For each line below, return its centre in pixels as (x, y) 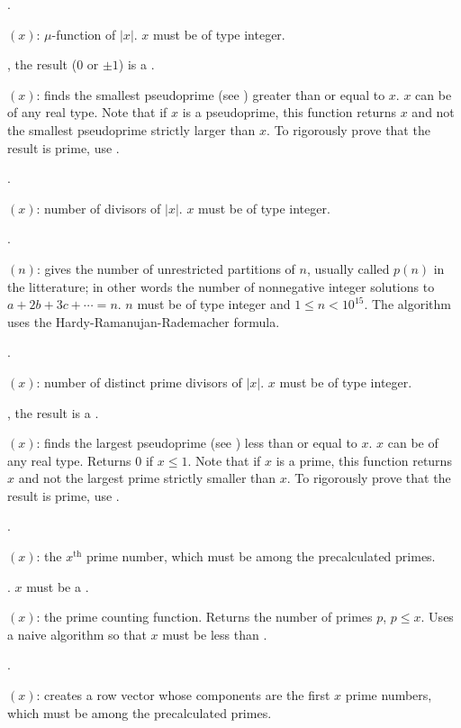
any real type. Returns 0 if (81, 460)
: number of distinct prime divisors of (139, 382)
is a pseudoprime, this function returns (289, 112)
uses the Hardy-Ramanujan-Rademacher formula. (144, 321)
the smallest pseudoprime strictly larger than (131, 129)
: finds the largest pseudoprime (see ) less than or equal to (197, 443)
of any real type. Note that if (87, 112)
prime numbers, (389, 695)
